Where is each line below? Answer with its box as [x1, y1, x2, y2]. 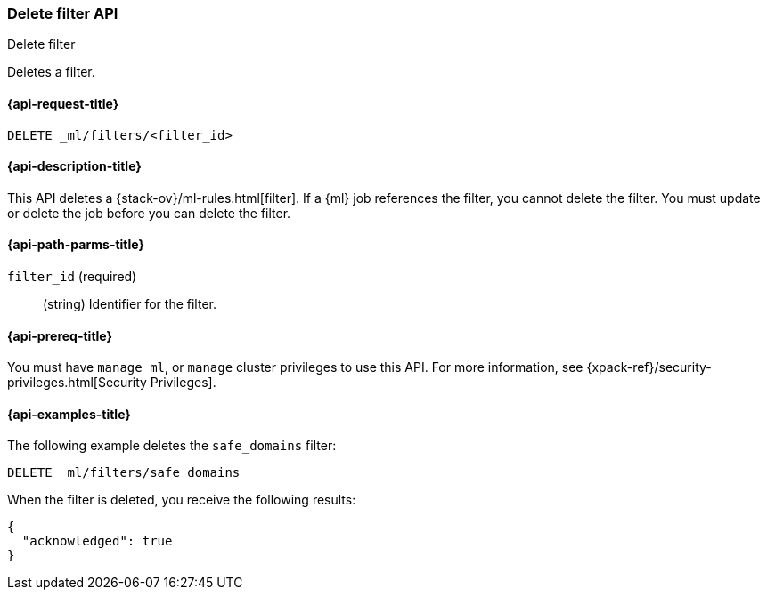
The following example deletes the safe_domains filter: [7, 438, 337, 454]
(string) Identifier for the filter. [43, 296, 216, 312]
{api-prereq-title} [7, 327, 113, 343]
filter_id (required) [7, 269, 137, 285]
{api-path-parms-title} [7, 237, 145, 253]
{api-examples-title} [7, 406, 131, 422]
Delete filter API [7, 4, 118, 22]
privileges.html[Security [7, 375, 147, 391]
